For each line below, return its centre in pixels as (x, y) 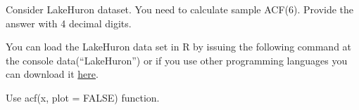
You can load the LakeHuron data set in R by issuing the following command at (179, 47)
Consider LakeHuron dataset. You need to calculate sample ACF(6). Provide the (180, 9)
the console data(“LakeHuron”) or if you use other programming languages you (177, 60)
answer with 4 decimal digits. (69, 23)
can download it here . (52, 74)
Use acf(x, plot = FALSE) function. (83, 97)
